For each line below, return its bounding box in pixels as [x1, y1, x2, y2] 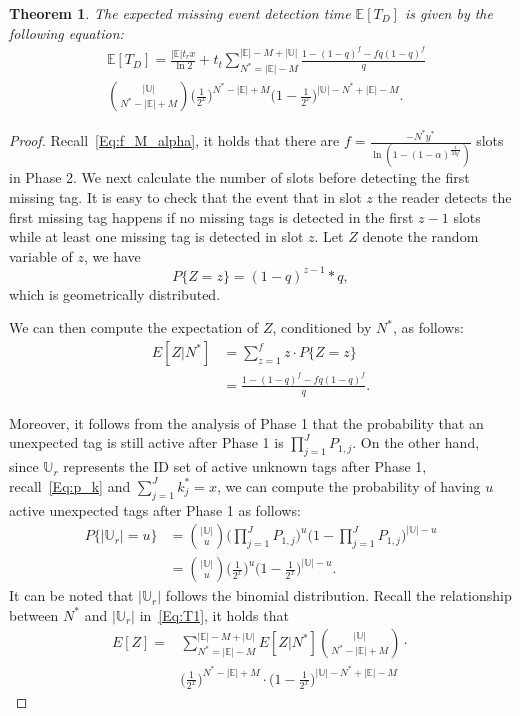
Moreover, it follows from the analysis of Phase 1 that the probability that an [9, 412, 484, 433]
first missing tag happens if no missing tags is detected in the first [9, 206, 414, 227]
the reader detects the [377, 186, 512, 207]
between [9, 604, 59, 625]
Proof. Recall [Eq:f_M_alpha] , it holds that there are [9, 130, 340, 151]
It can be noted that [9, 585, 134, 606]
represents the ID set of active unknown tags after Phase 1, [63, 456, 427, 477]
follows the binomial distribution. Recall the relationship [165, 585, 512, 606]
